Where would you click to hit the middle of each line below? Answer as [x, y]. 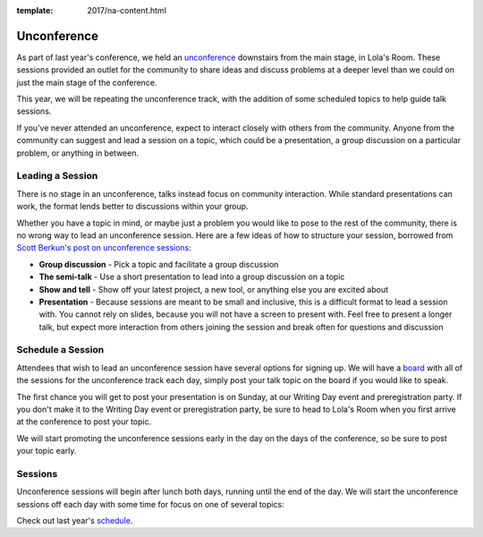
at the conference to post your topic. [84, 422]
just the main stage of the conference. [87, 82]
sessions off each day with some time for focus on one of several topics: [151, 504]
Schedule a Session [60, 350]
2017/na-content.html [127, 10]
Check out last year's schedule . [75, 521]
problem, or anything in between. [77, 153]
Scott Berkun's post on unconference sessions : [104, 248]
